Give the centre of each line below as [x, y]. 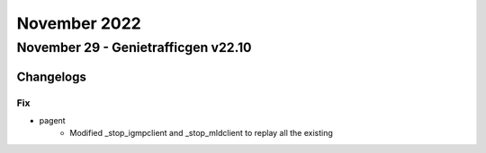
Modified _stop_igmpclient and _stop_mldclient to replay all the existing [201, 133]
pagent [53, 120]
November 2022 [79, 23]
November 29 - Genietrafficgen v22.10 [134, 47]
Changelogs [52, 76]
